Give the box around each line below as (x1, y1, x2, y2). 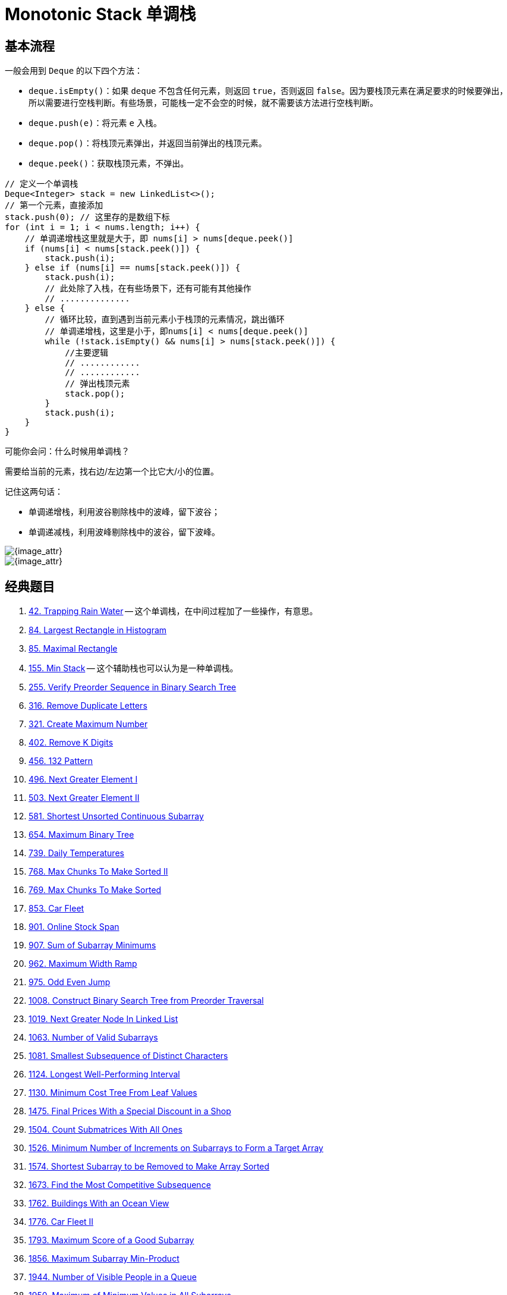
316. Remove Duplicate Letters (29, 700, 147, 711)
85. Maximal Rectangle (29, 643, 118, 654)
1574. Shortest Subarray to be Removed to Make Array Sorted (29, 1161, 270, 1172)
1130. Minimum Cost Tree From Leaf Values (29, 1087, 197, 1098)
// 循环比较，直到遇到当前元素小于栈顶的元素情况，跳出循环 (45, 315, 285, 325)
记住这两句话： (5, 486, 63, 497)
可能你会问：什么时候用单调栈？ (5, 446, 130, 457)
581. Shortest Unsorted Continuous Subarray (29, 811, 204, 822)
